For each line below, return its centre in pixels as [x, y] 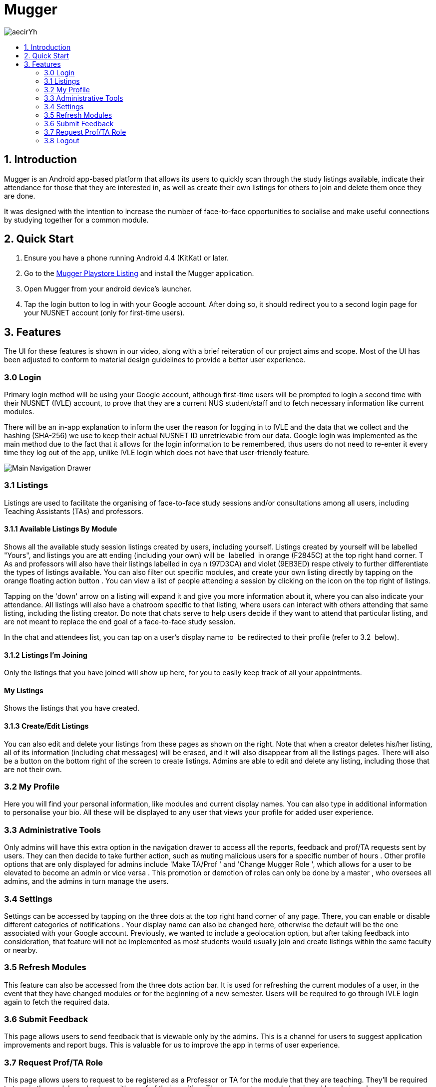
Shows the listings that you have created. [72, 708]
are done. [20, 196]
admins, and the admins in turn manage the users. [86, 881]
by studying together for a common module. [76, 220]
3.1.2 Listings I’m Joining [46, 655]
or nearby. [21, 950]
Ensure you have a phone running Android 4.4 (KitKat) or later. [126, 258]
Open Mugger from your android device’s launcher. [108, 289]
